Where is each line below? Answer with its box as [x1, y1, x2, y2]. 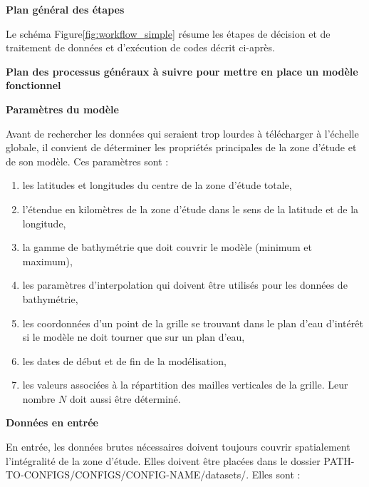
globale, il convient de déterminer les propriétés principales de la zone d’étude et [6, 140, 357, 155]
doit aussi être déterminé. [69, 391, 181, 406]
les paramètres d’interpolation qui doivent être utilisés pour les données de [22, 277, 348, 292]
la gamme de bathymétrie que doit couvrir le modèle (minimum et [22, 240, 312, 255]
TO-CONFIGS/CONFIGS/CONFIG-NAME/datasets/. [6, 467, 249, 482]
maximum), [22, 253, 73, 268]
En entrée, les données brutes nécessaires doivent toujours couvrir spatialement [6, 439, 350, 454]
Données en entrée [6, 415, 98, 430]
